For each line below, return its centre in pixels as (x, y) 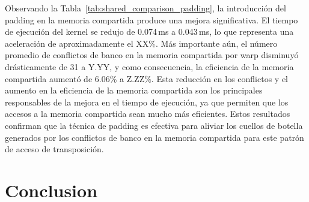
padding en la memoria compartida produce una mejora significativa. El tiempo (151, 19)
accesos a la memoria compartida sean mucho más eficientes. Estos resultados (148, 114)
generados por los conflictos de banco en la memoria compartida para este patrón (154, 137)
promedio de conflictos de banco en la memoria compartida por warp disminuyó (152, 55)
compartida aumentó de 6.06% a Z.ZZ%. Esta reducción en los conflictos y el (147, 78)
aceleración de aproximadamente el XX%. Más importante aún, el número (141, 43)
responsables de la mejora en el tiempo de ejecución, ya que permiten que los (147, 102)
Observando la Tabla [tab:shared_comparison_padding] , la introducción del (145, 8)
